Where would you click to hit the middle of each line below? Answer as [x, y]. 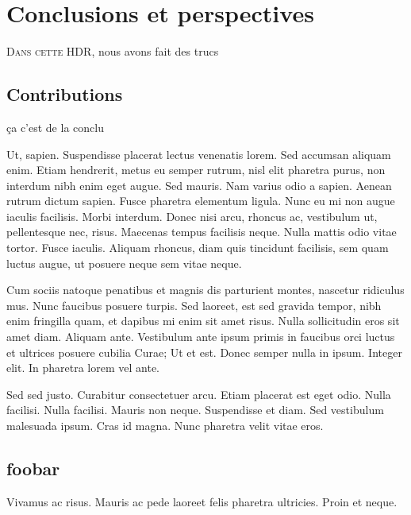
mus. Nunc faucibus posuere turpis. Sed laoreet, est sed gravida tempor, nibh [194, 305]
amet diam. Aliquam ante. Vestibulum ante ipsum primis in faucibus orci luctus [201, 337]
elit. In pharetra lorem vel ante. [83, 368]
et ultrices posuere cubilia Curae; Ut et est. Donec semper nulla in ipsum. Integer [204, 352]
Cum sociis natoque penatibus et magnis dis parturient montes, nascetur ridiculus [205, 290]
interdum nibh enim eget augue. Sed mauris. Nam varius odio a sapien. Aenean [199, 185]
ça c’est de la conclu [55, 127]
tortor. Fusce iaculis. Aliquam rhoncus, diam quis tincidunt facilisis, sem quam [198, 248]
